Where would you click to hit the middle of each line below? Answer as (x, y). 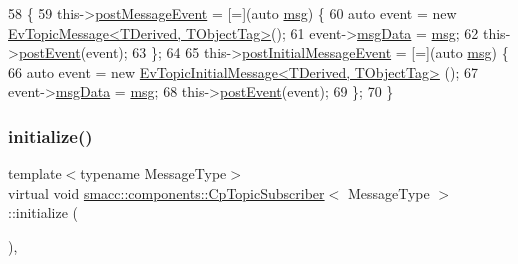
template (35, 173)
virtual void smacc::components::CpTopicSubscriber (166, 192)
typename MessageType (153, 173)
